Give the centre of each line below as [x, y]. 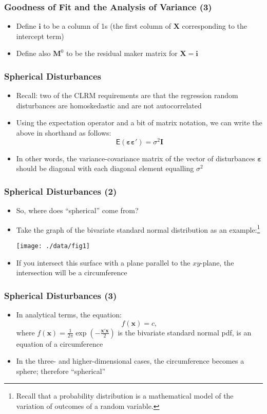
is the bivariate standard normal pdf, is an [185, 332]
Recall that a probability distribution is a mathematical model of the [125, 396]
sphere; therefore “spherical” [61, 371]
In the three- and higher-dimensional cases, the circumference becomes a [130, 361]
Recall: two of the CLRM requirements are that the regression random [127, 95]
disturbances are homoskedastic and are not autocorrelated [109, 105]
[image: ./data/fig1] [53, 246]
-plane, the [217, 262]
